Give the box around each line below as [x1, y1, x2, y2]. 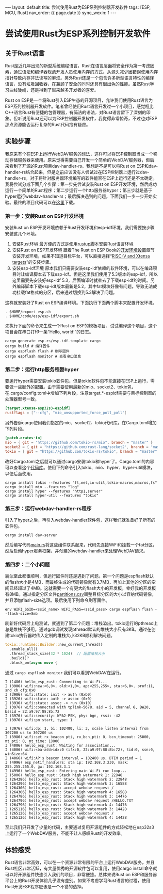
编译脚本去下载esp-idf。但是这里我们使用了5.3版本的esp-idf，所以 [25, 271, 158, 277]
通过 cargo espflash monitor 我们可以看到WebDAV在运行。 [5, 670, 124, 675]
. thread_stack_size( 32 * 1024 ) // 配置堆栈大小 [9, 651, 105, 656]
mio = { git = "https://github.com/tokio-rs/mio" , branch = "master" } [5, 440, 153, 445]
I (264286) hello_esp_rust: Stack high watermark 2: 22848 [5, 777, 127, 782]
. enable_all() [9, 647, 38, 652]
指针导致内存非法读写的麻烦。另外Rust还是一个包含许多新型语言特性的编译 [5, 75, 154, 80]
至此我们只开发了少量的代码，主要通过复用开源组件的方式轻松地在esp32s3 [5, 824, 154, 830]
